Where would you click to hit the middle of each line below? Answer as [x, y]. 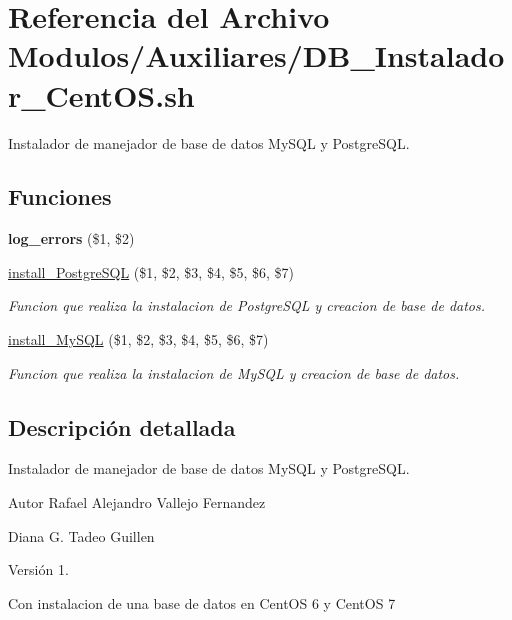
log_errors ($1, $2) [71, 238]
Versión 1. [38, 569]
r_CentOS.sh [101, 94]
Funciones [60, 196]
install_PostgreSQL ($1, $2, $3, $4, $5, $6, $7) [151, 271]
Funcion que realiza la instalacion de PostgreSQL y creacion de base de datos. [247, 305]
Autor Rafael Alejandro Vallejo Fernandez [137, 502]
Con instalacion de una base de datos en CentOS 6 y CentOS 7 [202, 602]
